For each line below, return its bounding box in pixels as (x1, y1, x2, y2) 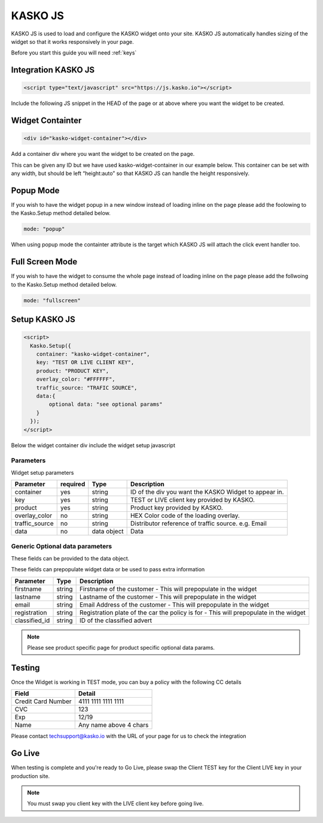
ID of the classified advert (79, 616, 153, 625)
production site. (11, 772, 50, 779)
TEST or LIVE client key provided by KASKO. (130, 496, 255, 504)
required (60, 480, 86, 489)
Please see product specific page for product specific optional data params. (27, 644, 215, 651)
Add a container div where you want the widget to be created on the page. (11, 150, 195, 158)
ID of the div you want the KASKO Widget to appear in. (130, 488, 284, 496)
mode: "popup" (23, 225, 65, 233)
